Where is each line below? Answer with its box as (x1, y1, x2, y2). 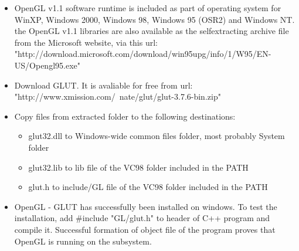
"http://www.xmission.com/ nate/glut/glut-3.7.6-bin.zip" (14, 90, 221, 103)
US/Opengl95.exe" (14, 59, 80, 71)
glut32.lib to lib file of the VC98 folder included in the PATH (28, 161, 249, 173)
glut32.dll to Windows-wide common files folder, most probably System (28, 130, 285, 142)
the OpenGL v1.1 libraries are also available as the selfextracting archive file (14, 25, 289, 37)
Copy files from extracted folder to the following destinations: (14, 110, 236, 122)
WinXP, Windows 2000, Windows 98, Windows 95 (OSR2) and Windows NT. (14, 13, 295, 25)
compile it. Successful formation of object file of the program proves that (14, 223, 276, 235)
